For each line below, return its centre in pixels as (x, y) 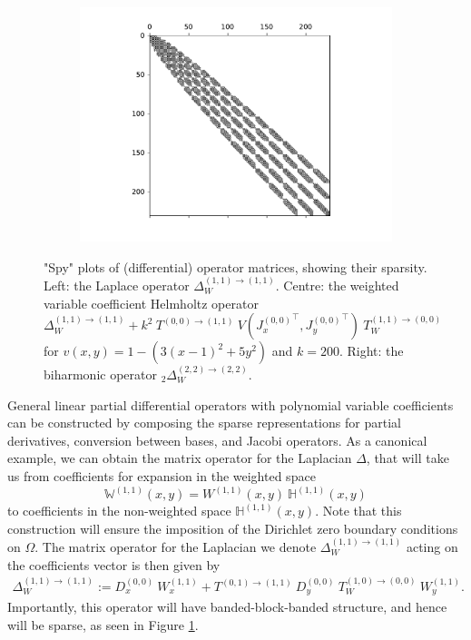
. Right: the (371, 351)
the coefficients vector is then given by (114, 564)
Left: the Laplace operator (117, 285)
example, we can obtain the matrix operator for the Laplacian (180, 458)
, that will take (407, 458)
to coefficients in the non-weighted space (119, 510)
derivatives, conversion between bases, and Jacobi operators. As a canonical (217, 440)
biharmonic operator (100, 374)
